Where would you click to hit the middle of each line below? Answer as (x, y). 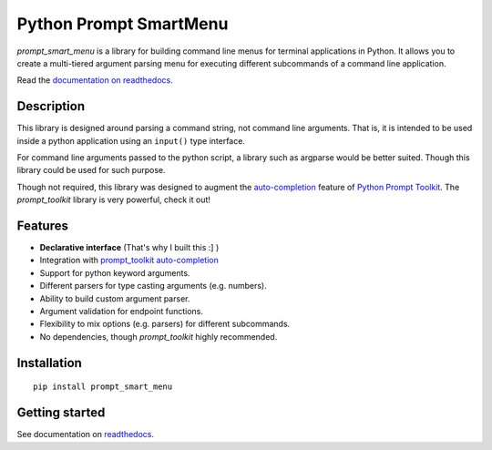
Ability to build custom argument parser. (115, 298)
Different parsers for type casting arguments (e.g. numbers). (154, 286)
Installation (49, 363)
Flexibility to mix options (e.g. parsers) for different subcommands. (165, 324)
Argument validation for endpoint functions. (122, 312)
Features (42, 226)
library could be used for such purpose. (91, 170)
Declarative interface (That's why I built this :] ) (129, 248)
